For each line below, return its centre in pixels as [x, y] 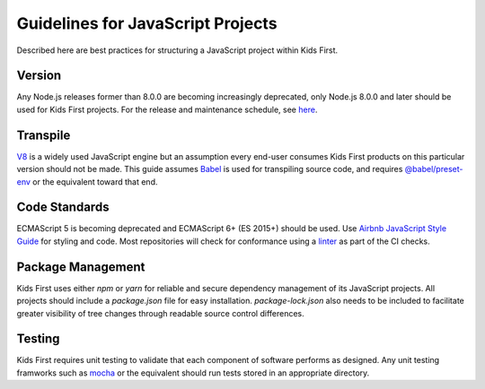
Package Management [81, 267]
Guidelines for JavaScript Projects [147, 23]
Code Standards [63, 207]
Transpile [44, 135]
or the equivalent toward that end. [95, 182]
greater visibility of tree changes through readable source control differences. [160, 313]
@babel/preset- [434, 169]
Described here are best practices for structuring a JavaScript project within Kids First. [177, 50]
